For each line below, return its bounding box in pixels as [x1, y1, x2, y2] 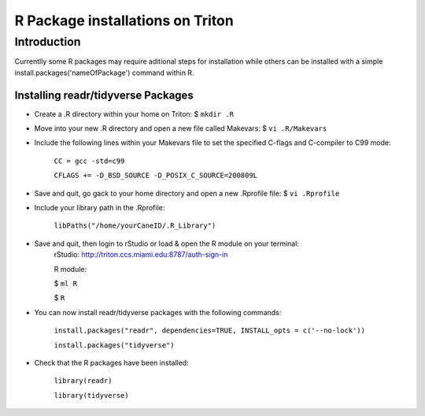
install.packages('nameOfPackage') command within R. [14, 68, 194, 77]
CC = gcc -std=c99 [54, 156, 125, 165]
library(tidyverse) [54, 391, 129, 399]
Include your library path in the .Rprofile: [34, 203, 165, 213]
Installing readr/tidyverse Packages [14, 88, 194, 102]
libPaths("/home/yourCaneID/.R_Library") [54, 221, 216, 230]
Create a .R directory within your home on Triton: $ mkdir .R [34, 109, 234, 118]
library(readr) [54, 377, 113, 385]
